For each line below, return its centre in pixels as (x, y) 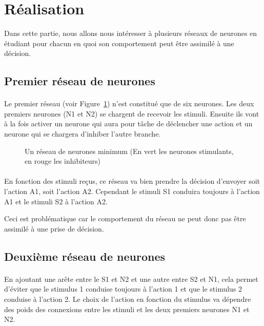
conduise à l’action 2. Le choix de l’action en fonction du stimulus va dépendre (128, 299)
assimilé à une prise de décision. (54, 228)
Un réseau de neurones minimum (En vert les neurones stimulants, (129, 151)
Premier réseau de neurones (80, 81)
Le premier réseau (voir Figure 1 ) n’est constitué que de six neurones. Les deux (129, 103)
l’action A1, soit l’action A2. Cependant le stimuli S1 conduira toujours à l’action (132, 191)
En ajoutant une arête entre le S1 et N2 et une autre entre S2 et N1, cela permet (131, 279)
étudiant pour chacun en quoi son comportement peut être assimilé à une (119, 43)
